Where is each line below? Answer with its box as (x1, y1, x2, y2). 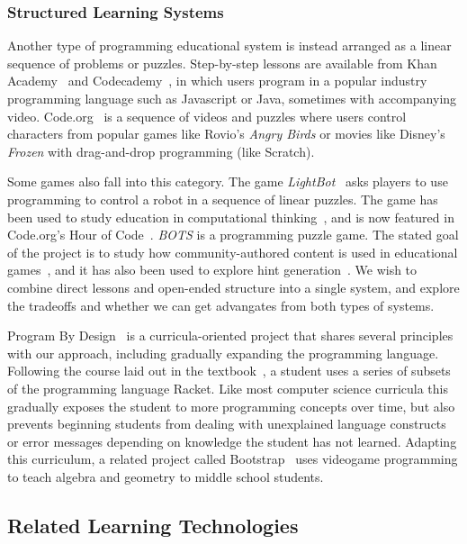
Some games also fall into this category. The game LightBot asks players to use (7, 172, 448, 191)
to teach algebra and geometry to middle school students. (7, 467, 324, 485)
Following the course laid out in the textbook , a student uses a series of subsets (7, 361, 451, 380)
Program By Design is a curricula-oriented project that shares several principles (7, 326, 454, 345)
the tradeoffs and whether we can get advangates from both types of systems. (7, 295, 435, 314)
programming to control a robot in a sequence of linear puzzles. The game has (7, 189, 438, 208)
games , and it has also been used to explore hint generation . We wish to (7, 260, 418, 279)
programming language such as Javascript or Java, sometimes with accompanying (7, 89, 457, 107)
